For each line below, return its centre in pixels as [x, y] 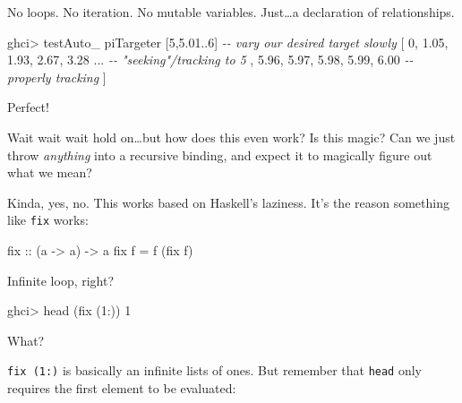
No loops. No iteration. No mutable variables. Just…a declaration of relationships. [231, 12]
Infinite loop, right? [61, 280]
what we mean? [50, 172]
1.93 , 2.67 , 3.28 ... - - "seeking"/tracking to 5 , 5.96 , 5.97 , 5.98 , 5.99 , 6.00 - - [210, 60]
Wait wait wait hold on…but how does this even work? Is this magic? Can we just [231, 137]
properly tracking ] [57, 77]
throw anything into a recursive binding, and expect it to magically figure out [220, 154]
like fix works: [48, 220]
